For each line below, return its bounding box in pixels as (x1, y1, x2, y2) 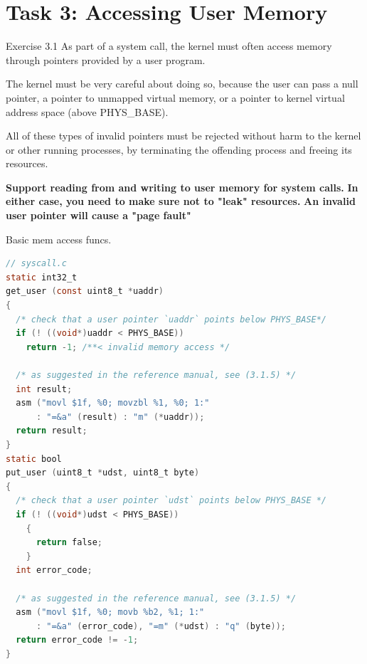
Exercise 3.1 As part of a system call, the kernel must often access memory (6, 38, 332, 53)
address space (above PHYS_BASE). (6, 104, 169, 119)
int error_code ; (16, 565, 92, 576)
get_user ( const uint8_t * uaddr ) (6, 286, 164, 297)
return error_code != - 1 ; (16, 635, 139, 645)
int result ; (16, 384, 73, 394)
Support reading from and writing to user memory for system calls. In (6, 179, 358, 194)
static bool (6, 453, 62, 464)
